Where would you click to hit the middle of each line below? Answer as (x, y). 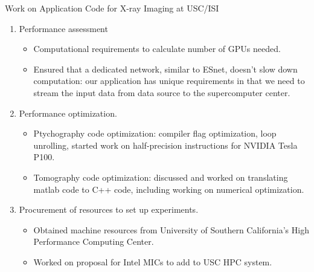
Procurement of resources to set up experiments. (109, 209)
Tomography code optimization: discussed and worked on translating (161, 177)
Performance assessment (63, 28)
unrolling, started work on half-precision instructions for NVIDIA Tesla (165, 145)
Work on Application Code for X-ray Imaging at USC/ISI (112, 8)
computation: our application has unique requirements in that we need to (169, 81)
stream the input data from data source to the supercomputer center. (162, 92)
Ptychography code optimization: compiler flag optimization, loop (155, 133)
